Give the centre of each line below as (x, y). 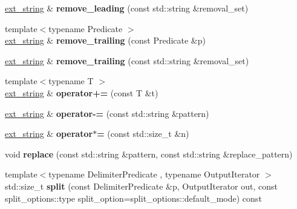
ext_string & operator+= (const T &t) (82, 92)
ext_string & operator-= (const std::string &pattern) (107, 113)
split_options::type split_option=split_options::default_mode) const (133, 198)
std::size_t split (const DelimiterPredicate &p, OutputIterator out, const (141, 186)
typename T (71, 81)
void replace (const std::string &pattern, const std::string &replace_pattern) (149, 154)
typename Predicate (86, 28)
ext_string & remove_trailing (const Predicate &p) (105, 40)
